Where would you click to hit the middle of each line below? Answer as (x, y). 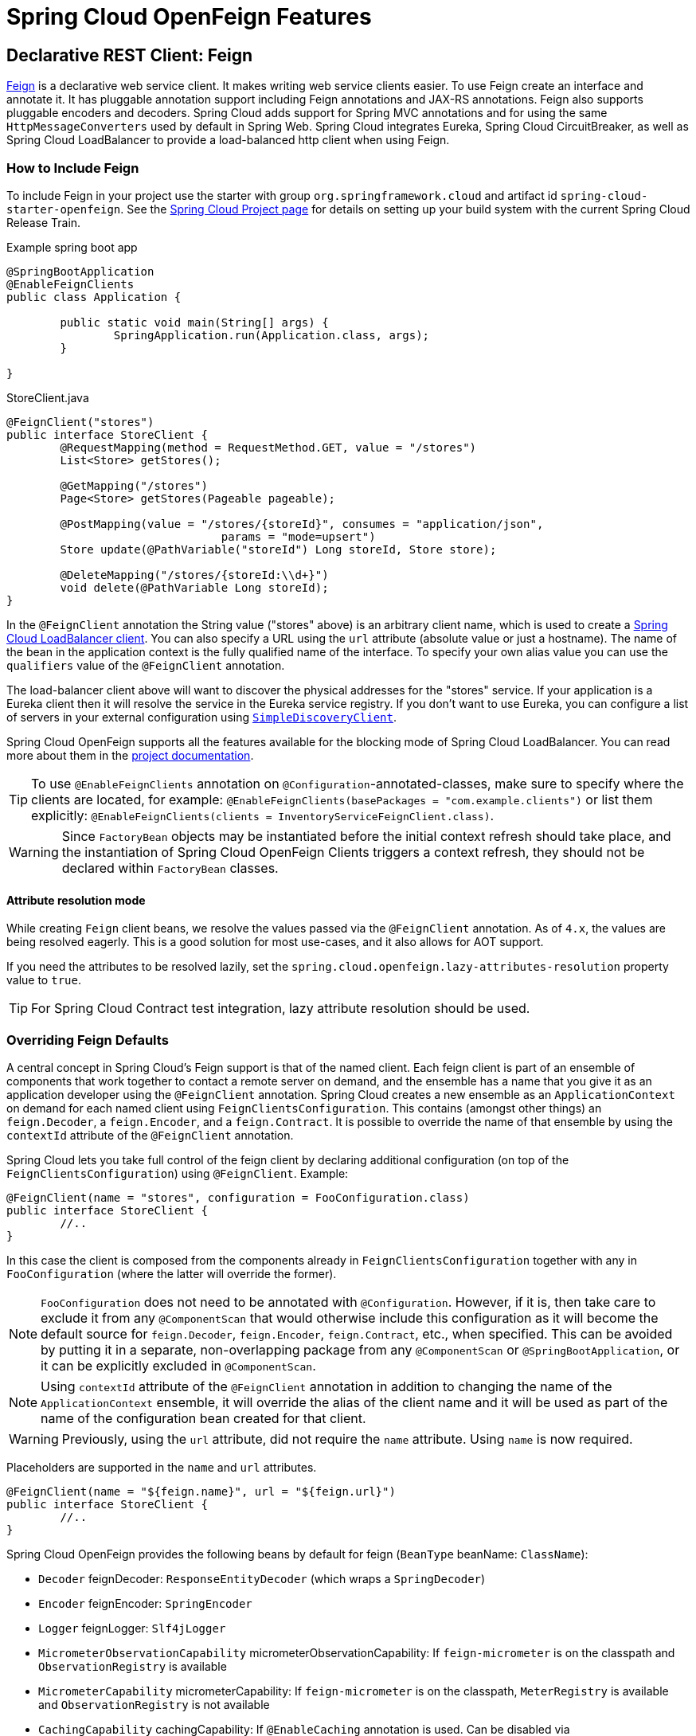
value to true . (44, 980)
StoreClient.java (48, 397)
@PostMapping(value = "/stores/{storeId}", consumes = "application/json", (302, 524)
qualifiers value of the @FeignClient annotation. (146, 665)
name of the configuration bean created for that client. (203, 1418)
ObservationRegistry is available (133, 1666)
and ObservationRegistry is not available (154, 1704)
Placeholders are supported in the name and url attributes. (162, 1467)
